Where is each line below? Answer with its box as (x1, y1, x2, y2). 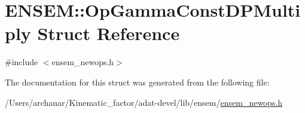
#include (5, 56, 38, 68)
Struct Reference (37, 21, 180, 45)
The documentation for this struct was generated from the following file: (5, 75, 270, 88)
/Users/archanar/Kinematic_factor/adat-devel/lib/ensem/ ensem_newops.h (5, 96, 283, 108)
